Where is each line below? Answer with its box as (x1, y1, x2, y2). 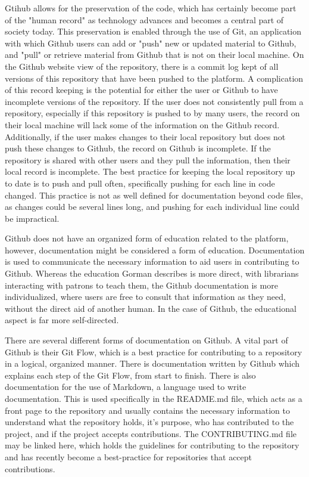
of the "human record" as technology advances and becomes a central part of (5, 13, 284, 26)
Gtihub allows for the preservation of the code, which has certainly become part (5, 2, 296, 14)
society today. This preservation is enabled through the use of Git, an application (5, 25, 302, 38)
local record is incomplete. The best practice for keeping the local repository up (5, 165, 295, 178)
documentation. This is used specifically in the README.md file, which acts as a (5, 392, 302, 404)
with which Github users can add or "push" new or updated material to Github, (5, 36, 296, 49)
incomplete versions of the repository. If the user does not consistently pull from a (5, 95, 304, 107)
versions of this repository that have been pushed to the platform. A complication (5, 72, 304, 84)
